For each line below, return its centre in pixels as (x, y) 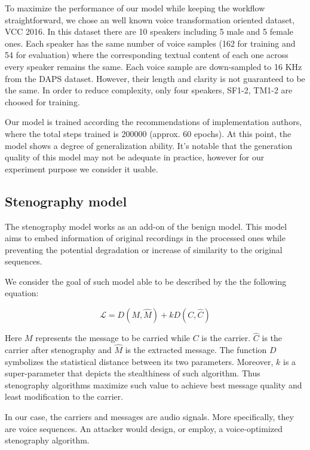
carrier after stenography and (58, 350)
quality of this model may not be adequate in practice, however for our (135, 157)
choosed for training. (42, 101)
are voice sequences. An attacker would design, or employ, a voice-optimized (144, 428)
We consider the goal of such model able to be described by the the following (146, 281)
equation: (22, 293)
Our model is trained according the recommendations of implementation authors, (154, 122)
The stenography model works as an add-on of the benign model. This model (146, 226)
